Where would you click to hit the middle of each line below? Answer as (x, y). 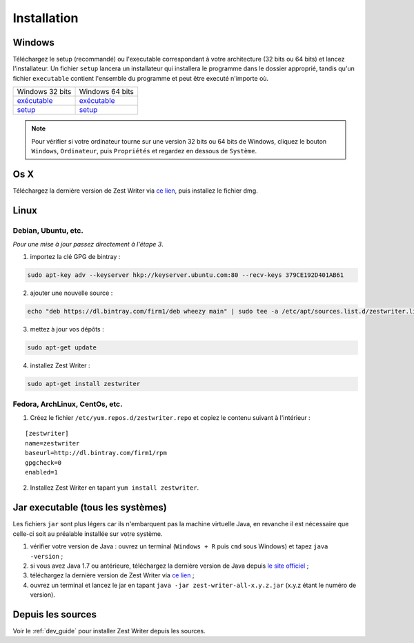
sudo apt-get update (62, 348)
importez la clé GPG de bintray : (75, 257)
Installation (46, 18)
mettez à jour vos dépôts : (67, 329)
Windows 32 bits (44, 92)
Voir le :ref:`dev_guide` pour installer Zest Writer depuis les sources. (109, 631)
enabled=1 (41, 472)
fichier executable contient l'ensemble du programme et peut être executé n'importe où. (141, 78)
